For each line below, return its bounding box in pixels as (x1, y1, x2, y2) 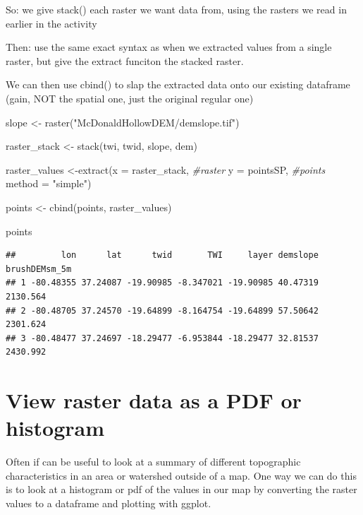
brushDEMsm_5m (6, 264, 72, 274)
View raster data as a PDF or (6, 386, 302, 415)
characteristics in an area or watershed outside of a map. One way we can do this (6, 468, 357, 483)
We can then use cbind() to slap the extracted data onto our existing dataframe (6, 77, 350, 92)
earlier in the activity (6, 16, 97, 30)
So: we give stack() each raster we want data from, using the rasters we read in (6, 2, 347, 16)
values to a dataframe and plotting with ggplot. (6, 495, 211, 510)
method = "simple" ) (6, 176, 92, 191)
